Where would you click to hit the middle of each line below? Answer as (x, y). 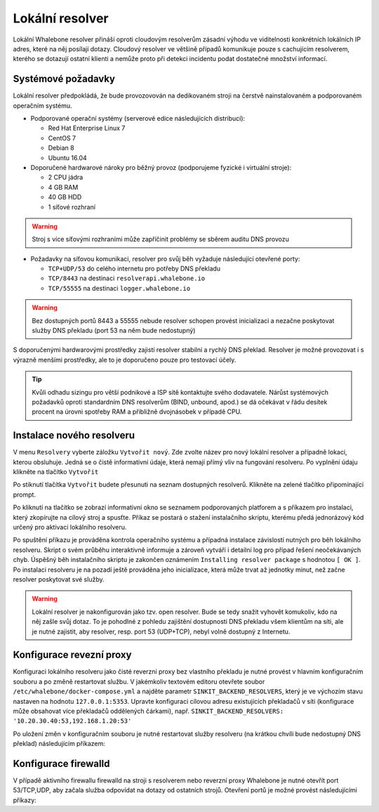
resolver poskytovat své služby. (59, 579)
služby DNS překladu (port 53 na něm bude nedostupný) (114, 331)
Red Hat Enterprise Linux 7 (87, 128)
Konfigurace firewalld (61, 764)
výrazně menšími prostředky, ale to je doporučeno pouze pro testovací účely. (125, 360)
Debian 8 (61, 148)
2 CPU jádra (66, 177)
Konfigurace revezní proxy (72, 655)
